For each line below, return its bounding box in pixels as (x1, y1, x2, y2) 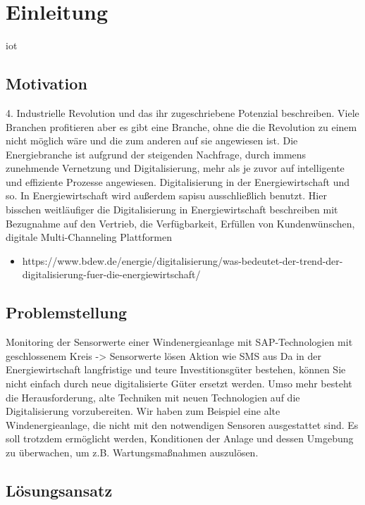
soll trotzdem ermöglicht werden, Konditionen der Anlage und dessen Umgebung (6, 431, 354, 446)
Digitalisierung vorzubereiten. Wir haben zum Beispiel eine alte (6, 404, 280, 418)
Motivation (6, 73, 87, 94)
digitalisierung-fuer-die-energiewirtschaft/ (22, 267, 201, 282)
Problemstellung (6, 301, 128, 323)
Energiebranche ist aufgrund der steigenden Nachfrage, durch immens (6, 146, 307, 161)
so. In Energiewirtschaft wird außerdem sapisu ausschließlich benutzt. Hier (6, 188, 327, 203)
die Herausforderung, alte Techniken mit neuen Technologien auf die (6, 389, 300, 404)
